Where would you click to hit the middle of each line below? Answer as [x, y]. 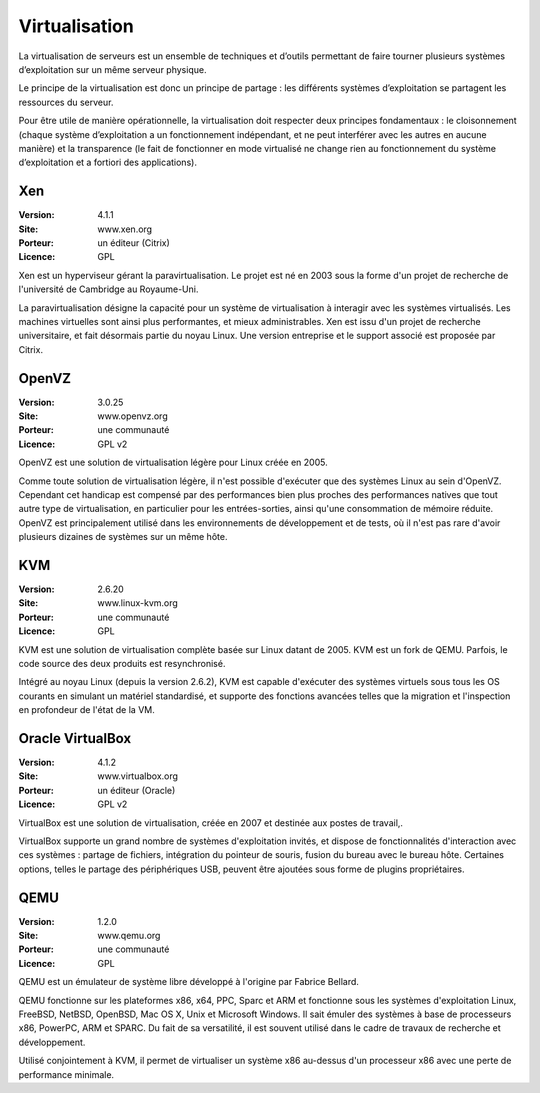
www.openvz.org [133, 416]
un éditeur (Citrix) [133, 242]
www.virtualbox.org [138, 776]
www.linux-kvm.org [138, 603]
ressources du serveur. [66, 102]
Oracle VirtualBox [75, 738]
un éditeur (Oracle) [136, 790]
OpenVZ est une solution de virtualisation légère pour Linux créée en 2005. [173, 462]
